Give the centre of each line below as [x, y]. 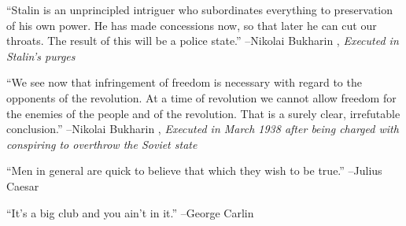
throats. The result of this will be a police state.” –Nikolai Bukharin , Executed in [203, 41]
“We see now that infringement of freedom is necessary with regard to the [184, 82]
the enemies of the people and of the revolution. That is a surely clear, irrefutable [203, 113]
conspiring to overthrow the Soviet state [102, 144]
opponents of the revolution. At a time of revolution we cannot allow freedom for [201, 97]
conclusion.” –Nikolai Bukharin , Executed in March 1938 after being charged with [203, 129]
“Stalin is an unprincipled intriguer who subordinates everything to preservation [200, 9]
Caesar [23, 185]
